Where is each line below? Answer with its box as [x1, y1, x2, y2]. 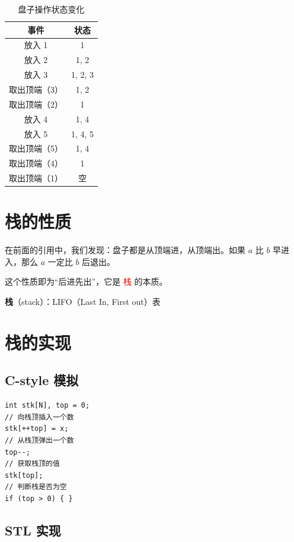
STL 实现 [5, 521, 61, 539]
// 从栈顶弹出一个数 [5, 436, 74, 445]
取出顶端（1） [9, 172, 63, 184]
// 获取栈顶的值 [5, 459, 60, 468]
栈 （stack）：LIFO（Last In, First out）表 [5, 295, 161, 308]
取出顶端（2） [9, 97, 63, 110]
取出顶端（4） [9, 157, 63, 169]
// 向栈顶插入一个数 [5, 412, 74, 421]
